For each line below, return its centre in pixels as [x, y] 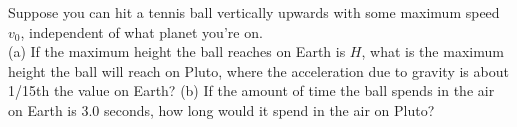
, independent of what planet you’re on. [141, 31]
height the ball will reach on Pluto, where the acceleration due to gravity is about [258, 70]
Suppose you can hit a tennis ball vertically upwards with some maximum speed [254, 12]
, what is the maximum [432, 51]
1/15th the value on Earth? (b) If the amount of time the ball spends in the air [251, 90]
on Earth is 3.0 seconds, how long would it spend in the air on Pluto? [221, 109]
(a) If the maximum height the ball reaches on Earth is [177, 51]
